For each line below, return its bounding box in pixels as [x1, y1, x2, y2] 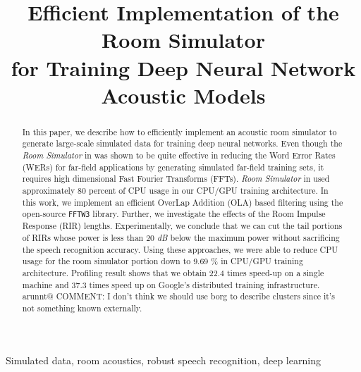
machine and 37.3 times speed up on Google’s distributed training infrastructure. [22, 278, 320, 290]
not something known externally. [22, 302, 142, 314]
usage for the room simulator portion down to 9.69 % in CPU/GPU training [22, 255, 303, 267]
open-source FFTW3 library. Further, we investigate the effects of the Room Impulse [22, 208, 326, 220]
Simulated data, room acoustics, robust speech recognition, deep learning [6, 352, 321, 367]
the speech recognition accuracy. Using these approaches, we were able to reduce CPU [22, 243, 338, 255]
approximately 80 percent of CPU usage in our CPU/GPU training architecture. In [22, 185, 329, 197]
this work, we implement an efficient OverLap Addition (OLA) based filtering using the [22, 196, 343, 208]
